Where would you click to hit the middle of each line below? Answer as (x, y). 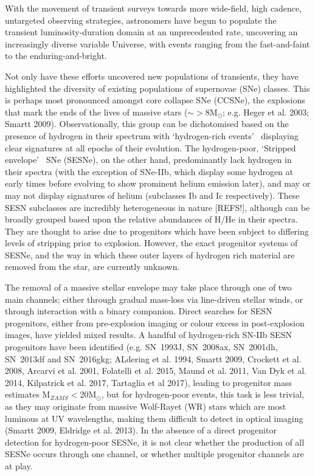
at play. (19, 465)
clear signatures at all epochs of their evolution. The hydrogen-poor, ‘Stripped (151, 147)
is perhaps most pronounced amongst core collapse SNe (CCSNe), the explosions (155, 100)
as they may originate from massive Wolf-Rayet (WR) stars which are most (146, 406)
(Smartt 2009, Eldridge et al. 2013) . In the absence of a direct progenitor (141, 430)
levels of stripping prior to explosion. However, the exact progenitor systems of (151, 243)
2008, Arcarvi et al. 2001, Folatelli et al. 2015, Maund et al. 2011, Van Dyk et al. (156, 371)
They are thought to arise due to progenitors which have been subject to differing (157, 231)
